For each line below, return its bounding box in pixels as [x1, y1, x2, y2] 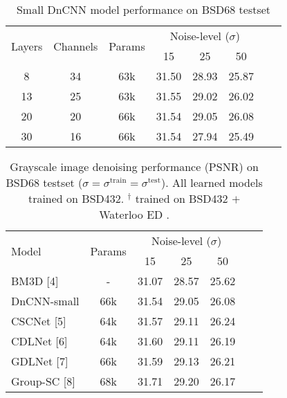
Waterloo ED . [99, 206, 170, 222]
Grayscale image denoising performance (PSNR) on [10, 159, 259, 174]
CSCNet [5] [11, 313, 66, 329]
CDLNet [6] [11, 333, 68, 349]
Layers [11, 37, 43, 54]
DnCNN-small [11, 293, 80, 309]
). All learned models [160, 174, 263, 190]
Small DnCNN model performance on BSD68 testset [16, 1, 271, 17]
